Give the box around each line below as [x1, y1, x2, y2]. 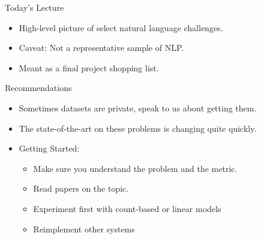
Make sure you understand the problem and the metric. [33, 162, 238, 174]
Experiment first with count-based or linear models [33, 202, 221, 214]
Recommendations [5, 81, 72, 94]
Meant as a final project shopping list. [19, 61, 159, 74]
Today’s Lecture [5, 1, 64, 13]
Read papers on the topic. [33, 182, 129, 195]
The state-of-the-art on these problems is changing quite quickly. [19, 122, 257, 134]
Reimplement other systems [33, 222, 135, 235]
